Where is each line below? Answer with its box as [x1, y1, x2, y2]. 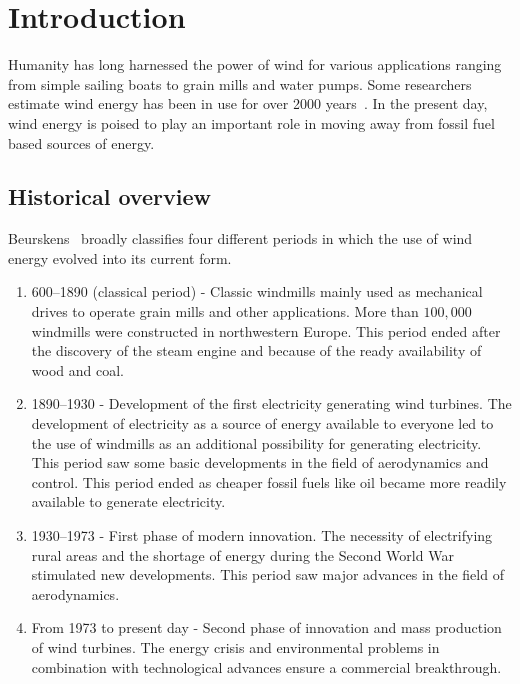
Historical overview [8, 181, 211, 212]
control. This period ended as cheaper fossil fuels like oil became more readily [31, 471, 507, 492]
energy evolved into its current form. [8, 247, 232, 268]
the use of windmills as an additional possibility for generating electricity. [31, 432, 482, 453]
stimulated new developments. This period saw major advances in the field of [31, 564, 504, 585]
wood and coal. [31, 359, 124, 380]
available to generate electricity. [31, 491, 226, 512]
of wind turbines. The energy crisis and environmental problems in [31, 636, 440, 657]
